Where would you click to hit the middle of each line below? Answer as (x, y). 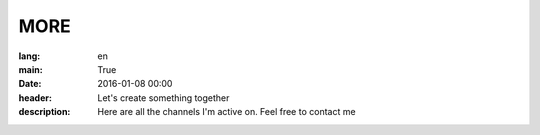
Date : (30, 84)
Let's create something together (163, 97)
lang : (29, 56)
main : (31, 69)
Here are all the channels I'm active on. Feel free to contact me (226, 112)
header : (35, 97)
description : (44, 112)
